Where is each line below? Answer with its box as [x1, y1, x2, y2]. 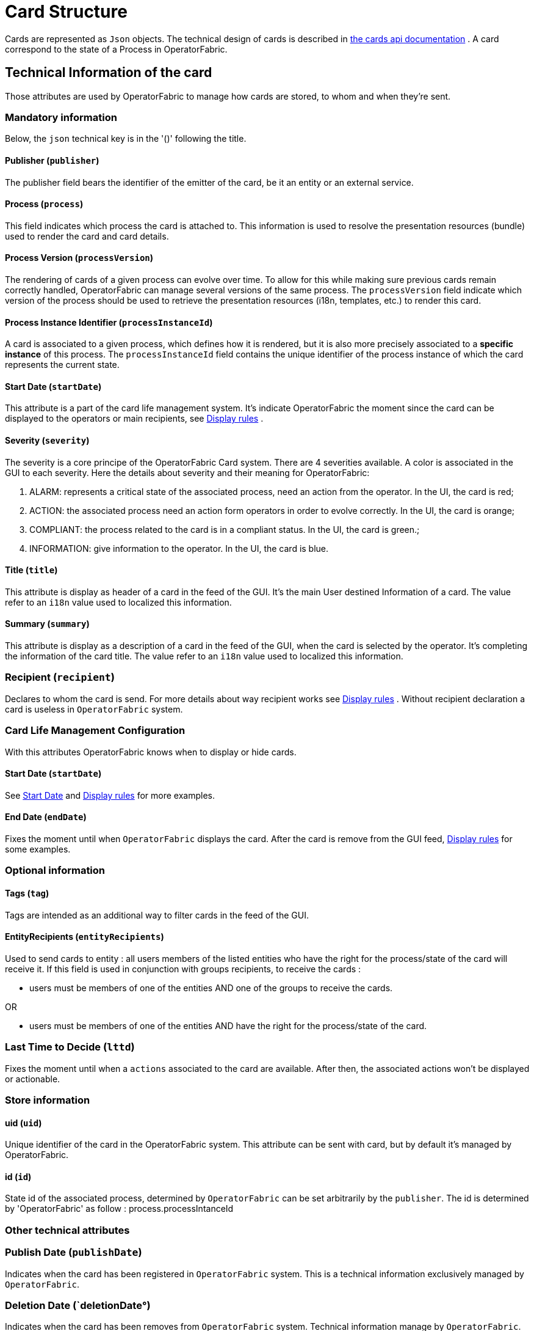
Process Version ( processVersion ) [5, 252, 154, 263]
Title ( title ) [5, 565, 58, 576]
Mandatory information [5, 111, 117, 123]
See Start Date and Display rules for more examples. [5, 790, 215, 801]
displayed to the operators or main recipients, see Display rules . [5, 413, 264, 424]
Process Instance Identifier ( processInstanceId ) [5, 317, 213, 328]
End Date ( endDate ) [5, 812, 87, 823]
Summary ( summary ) [5, 618, 90, 629]
